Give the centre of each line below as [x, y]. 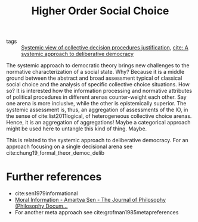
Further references [54, 177]
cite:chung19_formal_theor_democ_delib [55, 153]
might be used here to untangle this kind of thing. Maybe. [77, 129]
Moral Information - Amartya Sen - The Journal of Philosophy [90, 200]
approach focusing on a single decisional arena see [69, 146]
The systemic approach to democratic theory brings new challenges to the [98, 65]
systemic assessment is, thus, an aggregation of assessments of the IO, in [97, 110]
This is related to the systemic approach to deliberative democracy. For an [98, 140]
